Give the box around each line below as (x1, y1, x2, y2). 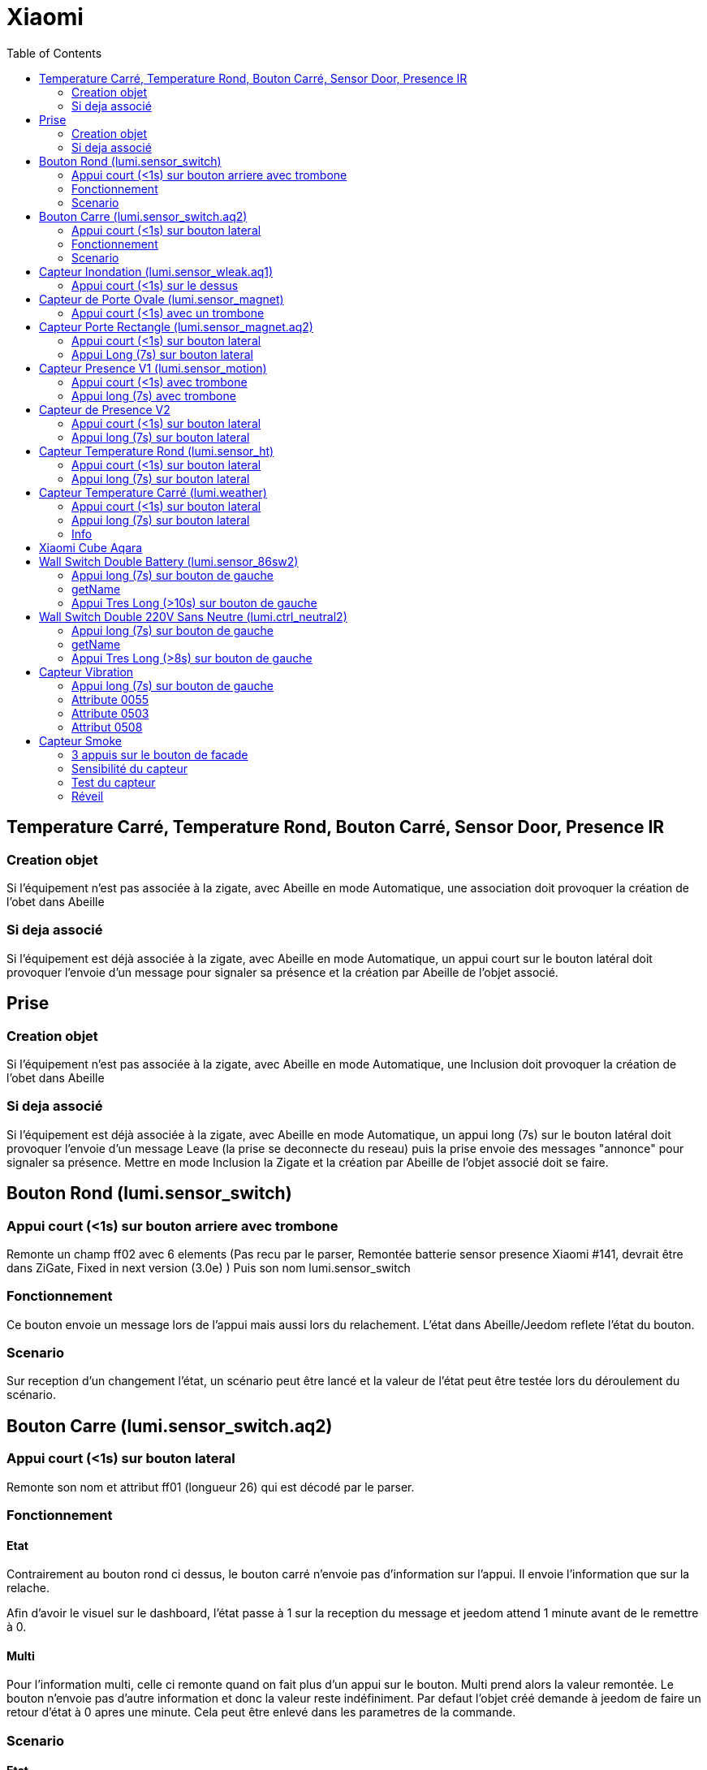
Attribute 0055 (71, 692, 149, 706)
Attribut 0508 (71, 719, 143, 734)
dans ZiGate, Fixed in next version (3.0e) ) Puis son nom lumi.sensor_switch (6, 1260, 411, 1275)
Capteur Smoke (39, 733, 122, 748)
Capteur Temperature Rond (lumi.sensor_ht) (39, 443, 274, 458)
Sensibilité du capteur (71, 761, 188, 775)
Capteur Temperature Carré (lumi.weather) (39, 485, 267, 499)
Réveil (71, 788, 104, 803)
